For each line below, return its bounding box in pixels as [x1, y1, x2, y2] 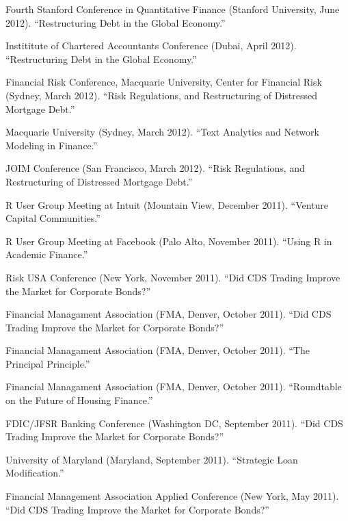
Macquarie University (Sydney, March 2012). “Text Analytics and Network [5, 125, 319, 139]
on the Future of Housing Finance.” [5, 393, 153, 407]
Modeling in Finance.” [5, 138, 98, 152]
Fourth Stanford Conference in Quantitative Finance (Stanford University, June [5, 2, 340, 16]
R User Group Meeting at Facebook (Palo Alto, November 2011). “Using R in [5, 233, 332, 248]
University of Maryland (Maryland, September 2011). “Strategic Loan [5, 452, 298, 466]
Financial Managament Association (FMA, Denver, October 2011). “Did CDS [5, 307, 332, 321]
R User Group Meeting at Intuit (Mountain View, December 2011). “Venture [5, 197, 329, 212]
